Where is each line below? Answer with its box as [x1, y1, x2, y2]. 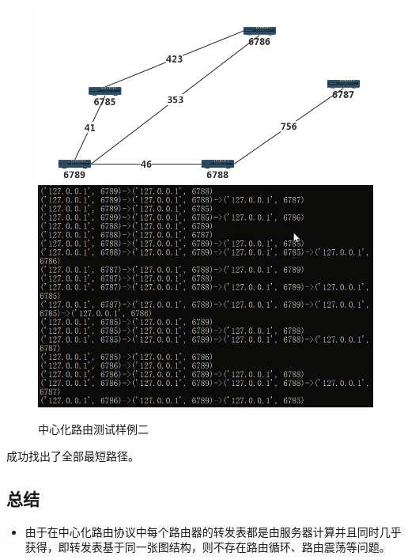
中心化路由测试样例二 [38, 421, 149, 437]
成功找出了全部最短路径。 [6, 447, 139, 464]
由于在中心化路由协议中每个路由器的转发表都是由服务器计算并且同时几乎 [25, 523, 402, 539]
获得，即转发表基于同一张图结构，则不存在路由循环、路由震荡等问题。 [25, 539, 391, 555]
